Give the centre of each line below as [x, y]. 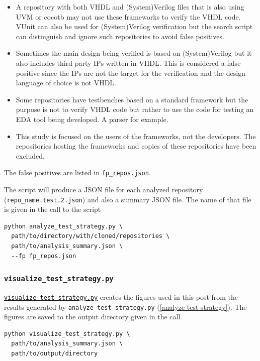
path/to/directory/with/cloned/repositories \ [91, 236]
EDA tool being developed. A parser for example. [92, 119]
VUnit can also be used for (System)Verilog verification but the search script [134, 26]
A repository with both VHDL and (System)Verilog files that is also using [130, 7]
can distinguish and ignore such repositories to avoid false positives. [120, 36]
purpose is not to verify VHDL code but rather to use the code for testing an [135, 109]
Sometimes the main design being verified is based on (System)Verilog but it [134, 53]
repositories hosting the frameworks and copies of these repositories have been [136, 146]
